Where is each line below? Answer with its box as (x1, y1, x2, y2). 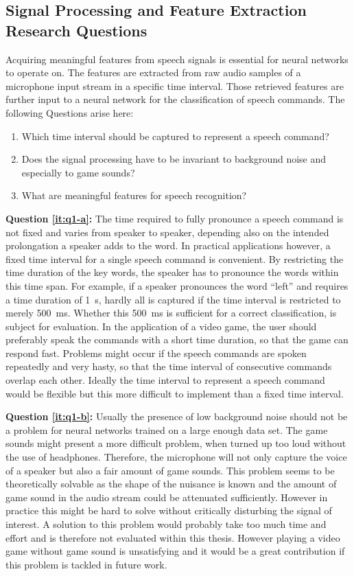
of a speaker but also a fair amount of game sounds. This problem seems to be (5, 463, 335, 477)
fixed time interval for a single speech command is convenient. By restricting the (5, 251, 344, 266)
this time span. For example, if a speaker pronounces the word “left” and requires (5, 278, 349, 292)
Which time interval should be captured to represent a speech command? (21, 128, 329, 143)
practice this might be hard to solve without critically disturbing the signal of (5, 503, 332, 518)
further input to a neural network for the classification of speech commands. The (5, 92, 345, 106)
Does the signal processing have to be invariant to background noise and (21, 152, 327, 166)
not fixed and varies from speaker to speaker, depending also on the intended (5, 224, 329, 239)
